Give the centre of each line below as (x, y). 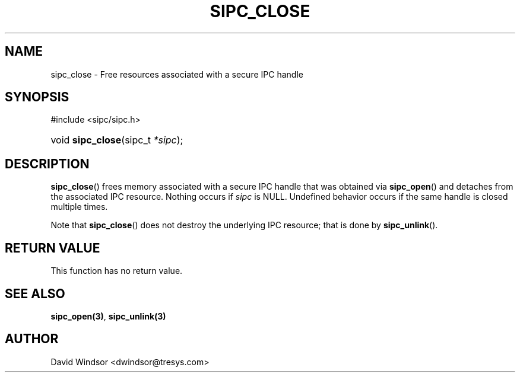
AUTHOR (32, 339)
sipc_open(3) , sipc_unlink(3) (108, 316)
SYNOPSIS (37, 97)
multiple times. (79, 207)
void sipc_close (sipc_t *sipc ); (117, 140)
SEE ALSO (35, 293)
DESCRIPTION (47, 164)
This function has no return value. (117, 271)
